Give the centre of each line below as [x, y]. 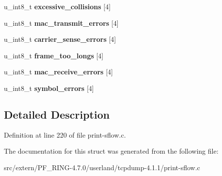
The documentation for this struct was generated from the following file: [111, 151]
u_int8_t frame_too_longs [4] [54, 55]
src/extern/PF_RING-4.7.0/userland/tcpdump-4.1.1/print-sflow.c [102, 167]
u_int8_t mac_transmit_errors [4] [61, 23]
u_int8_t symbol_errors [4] [49, 88]
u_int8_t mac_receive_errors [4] [58, 72]
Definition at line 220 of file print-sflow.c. [65, 134]
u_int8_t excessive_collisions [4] [57, 6]
